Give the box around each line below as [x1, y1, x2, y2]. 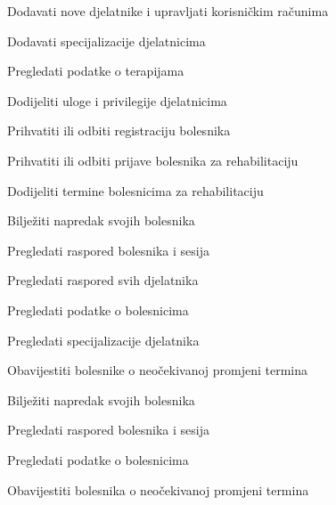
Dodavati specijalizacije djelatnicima [7, 31, 206, 50]
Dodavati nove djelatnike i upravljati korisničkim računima [7, 2, 329, 20]
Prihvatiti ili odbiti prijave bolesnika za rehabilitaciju [7, 151, 299, 169]
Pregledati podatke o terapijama [7, 61, 184, 80]
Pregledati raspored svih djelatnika [7, 271, 199, 289]
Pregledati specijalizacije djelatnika [7, 330, 200, 349]
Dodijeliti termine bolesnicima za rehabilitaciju [7, 181, 264, 200]
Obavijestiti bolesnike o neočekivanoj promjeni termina [7, 361, 308, 379]
